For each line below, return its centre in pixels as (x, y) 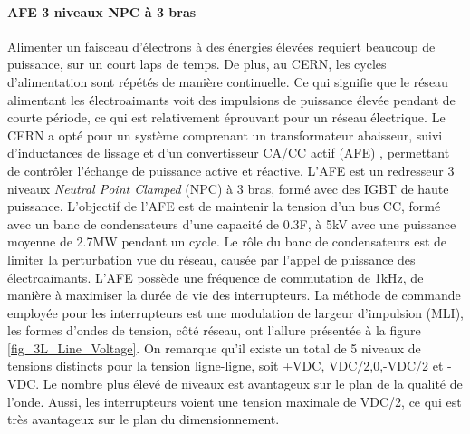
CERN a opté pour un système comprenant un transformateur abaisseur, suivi (225, 135)
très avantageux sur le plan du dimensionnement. (144, 419)
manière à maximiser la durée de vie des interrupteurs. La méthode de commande (234, 295)
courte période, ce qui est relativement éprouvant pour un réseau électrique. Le (226, 117)
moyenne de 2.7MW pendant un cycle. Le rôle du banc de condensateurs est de (227, 241)
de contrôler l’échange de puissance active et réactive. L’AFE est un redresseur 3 (231, 170)
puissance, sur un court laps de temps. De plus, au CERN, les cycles (197, 64)
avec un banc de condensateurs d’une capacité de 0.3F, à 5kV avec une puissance (232, 223)
